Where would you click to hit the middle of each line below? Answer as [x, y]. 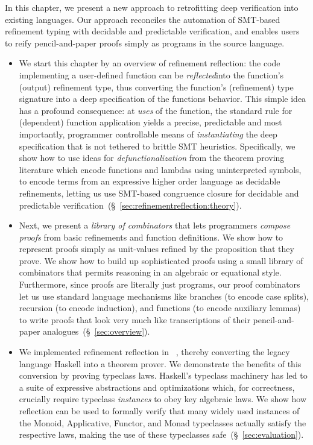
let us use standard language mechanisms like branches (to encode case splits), [164, 296]
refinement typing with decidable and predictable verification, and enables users [152, 31]
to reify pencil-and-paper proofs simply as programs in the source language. [145, 43]
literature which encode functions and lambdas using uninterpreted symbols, [160, 169]
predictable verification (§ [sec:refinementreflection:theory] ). [130, 205]
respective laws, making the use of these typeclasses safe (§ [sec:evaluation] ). [161, 434]
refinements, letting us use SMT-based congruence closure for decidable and [159, 193]
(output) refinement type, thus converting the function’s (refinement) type [156, 87]
